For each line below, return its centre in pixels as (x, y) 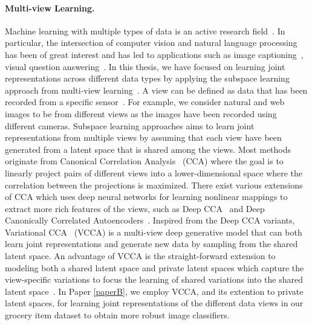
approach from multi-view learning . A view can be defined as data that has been (156, 90)
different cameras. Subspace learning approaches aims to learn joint (130, 125)
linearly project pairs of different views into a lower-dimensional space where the (154, 172)
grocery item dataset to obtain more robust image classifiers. (117, 315)
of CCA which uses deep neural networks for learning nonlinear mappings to (146, 197)
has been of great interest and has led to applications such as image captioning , (154, 54)
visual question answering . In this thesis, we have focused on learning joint (145, 66)
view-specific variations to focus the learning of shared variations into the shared (154, 279)
